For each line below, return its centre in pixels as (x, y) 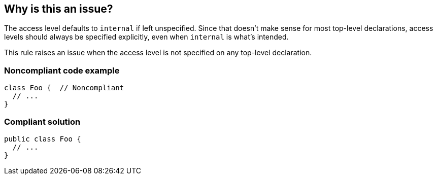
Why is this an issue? (59, 9)
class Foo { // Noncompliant (64, 88)
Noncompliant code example (62, 70)
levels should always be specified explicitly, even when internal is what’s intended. (146, 37)
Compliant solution (42, 121)
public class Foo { (43, 139)
